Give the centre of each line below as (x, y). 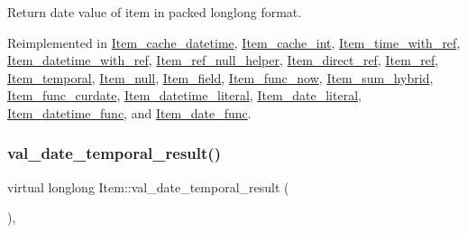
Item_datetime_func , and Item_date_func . (129, 112)
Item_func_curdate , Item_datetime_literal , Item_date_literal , (184, 95)
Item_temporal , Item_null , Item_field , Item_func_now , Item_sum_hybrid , (220, 77)
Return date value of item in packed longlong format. (155, 12)
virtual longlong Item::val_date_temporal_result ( (148, 186)
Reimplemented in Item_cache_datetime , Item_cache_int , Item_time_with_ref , (234, 42)
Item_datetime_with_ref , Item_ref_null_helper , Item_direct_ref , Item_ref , (223, 60)
